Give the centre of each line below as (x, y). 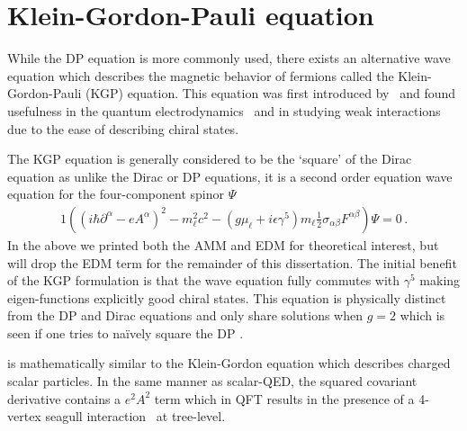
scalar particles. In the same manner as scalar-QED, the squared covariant (212, 381)
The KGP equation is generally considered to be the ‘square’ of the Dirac (210, 159)
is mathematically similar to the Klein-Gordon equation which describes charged (229, 363)
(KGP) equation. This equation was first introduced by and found (271, 93)
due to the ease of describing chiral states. (123, 128)
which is (422, 315)
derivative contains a (64, 398)
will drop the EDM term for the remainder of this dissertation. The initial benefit (232, 262)
